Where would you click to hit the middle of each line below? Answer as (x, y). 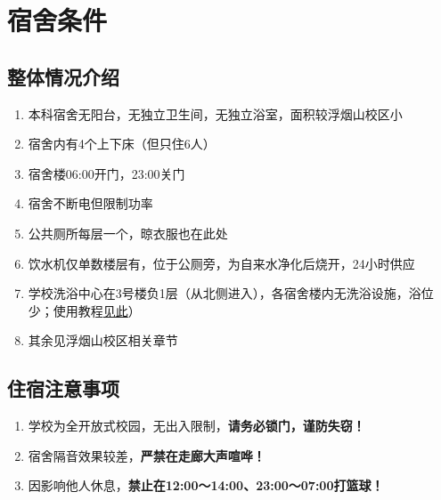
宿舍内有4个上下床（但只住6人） (122, 144)
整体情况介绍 (63, 76)
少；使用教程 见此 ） (84, 310)
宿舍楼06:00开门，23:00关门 (106, 173)
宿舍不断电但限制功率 (90, 203)
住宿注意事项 (63, 388)
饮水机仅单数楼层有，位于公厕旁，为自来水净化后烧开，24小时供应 (221, 263)
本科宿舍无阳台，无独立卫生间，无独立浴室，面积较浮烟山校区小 (215, 113)
